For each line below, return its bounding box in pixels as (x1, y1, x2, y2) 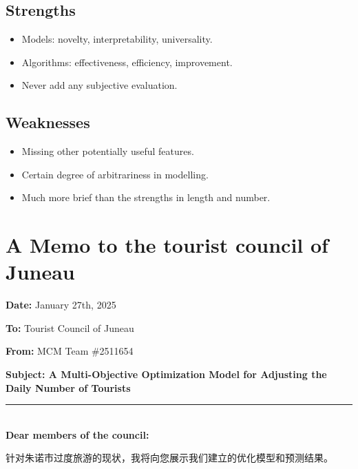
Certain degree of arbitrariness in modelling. (21, 167, 209, 181)
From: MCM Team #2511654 (6, 344, 134, 358)
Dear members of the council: (6, 427, 149, 441)
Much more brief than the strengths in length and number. (21, 190, 271, 205)
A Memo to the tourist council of (6, 231, 328, 259)
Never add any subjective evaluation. (21, 78, 178, 92)
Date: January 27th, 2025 (6, 298, 116, 312)
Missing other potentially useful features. (21, 144, 194, 158)
